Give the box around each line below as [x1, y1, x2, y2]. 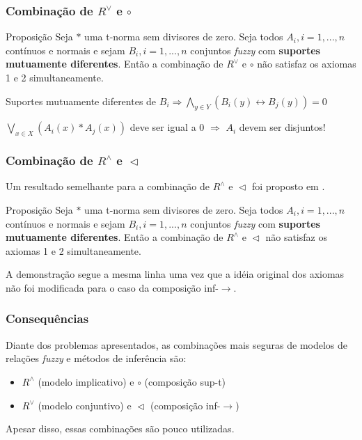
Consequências [6, 310, 89, 327]
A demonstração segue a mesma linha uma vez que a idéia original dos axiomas [6, 267, 345, 281]
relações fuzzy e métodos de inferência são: [6, 351, 187, 366]
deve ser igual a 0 [129, 120, 205, 134]
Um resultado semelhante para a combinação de [6, 179, 210, 194]
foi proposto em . [251, 179, 325, 194]
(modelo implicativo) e [38, 374, 134, 388]
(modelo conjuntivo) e [38, 398, 132, 412]
